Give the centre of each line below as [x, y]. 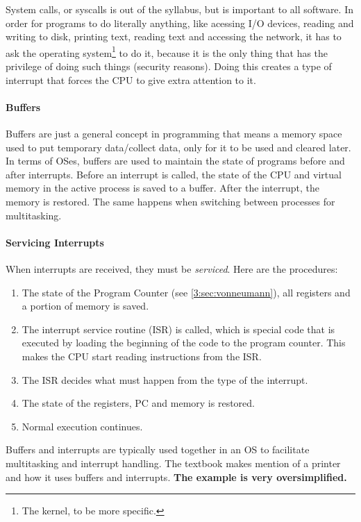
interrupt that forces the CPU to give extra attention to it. [131, 79]
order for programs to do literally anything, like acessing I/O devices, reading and [180, 23]
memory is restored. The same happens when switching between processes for [170, 201]
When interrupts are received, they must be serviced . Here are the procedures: [172, 268]
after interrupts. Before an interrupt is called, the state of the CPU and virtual [174, 174]
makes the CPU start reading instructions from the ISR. [142, 356]
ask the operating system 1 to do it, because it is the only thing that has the [167, 51]
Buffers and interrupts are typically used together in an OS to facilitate [158, 449]
